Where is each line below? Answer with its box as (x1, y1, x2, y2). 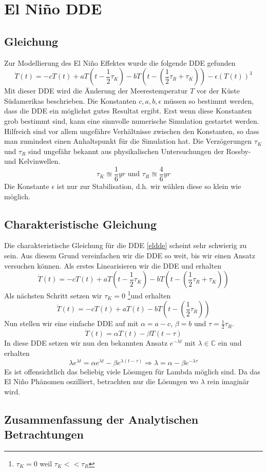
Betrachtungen (4, 426, 84, 442)
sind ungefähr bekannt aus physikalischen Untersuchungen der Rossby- (28, 145, 251, 156)
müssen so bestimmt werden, (163, 95, 254, 106)
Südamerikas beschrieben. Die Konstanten (4, 95, 137, 106)
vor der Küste (196, 85, 240, 96)
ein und (218, 337, 242, 348)
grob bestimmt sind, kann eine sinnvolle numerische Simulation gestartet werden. (4, 115, 259, 126)
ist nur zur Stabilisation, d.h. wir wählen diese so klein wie (56, 180, 241, 191)
